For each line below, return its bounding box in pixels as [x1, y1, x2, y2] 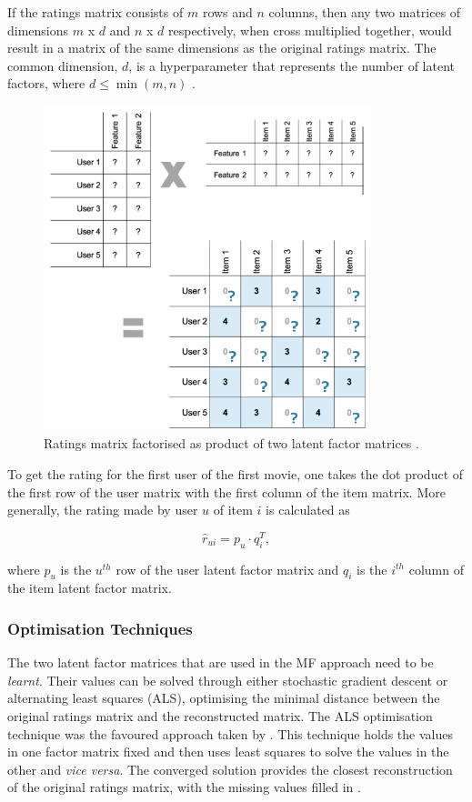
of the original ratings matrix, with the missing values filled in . [7, 777, 361, 797]
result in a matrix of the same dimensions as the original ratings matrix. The [7, 38, 437, 57]
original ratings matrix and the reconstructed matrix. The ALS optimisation [7, 707, 433, 726]
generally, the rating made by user [7, 500, 198, 519]
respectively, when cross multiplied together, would [167, 20, 452, 39]
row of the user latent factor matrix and [115, 559, 339, 578]
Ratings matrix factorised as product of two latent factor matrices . [44, 434, 419, 453]
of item [213, 500, 253, 519]
